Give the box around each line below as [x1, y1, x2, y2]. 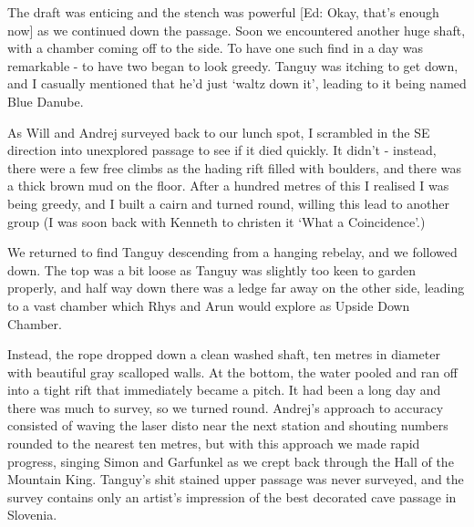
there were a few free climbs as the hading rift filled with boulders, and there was [7, 158, 461, 177]
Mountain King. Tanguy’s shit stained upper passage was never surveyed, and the [7, 470, 464, 489]
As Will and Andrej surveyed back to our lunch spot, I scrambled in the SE [7, 122, 430, 141]
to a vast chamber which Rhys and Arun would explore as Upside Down [7, 295, 410, 315]
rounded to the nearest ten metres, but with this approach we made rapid [7, 434, 420, 453]
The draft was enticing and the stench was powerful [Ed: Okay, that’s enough [7, 3, 439, 21]
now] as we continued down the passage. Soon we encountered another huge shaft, [7, 20, 466, 39]
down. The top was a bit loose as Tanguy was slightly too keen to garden [7, 260, 416, 279]
